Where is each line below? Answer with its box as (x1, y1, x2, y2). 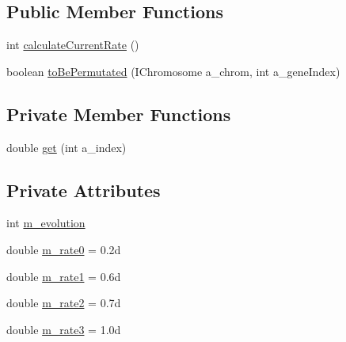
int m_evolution (6, 215, 86, 231)
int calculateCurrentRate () (6, 36, 139, 53)
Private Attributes (6, 177, 161, 202)
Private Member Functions (6, 101, 231, 126)
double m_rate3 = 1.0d (6, 321, 121, 337)
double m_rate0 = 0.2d (6, 241, 121, 257)
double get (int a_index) (6, 139, 127, 155)
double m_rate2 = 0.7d (6, 294, 121, 311)
